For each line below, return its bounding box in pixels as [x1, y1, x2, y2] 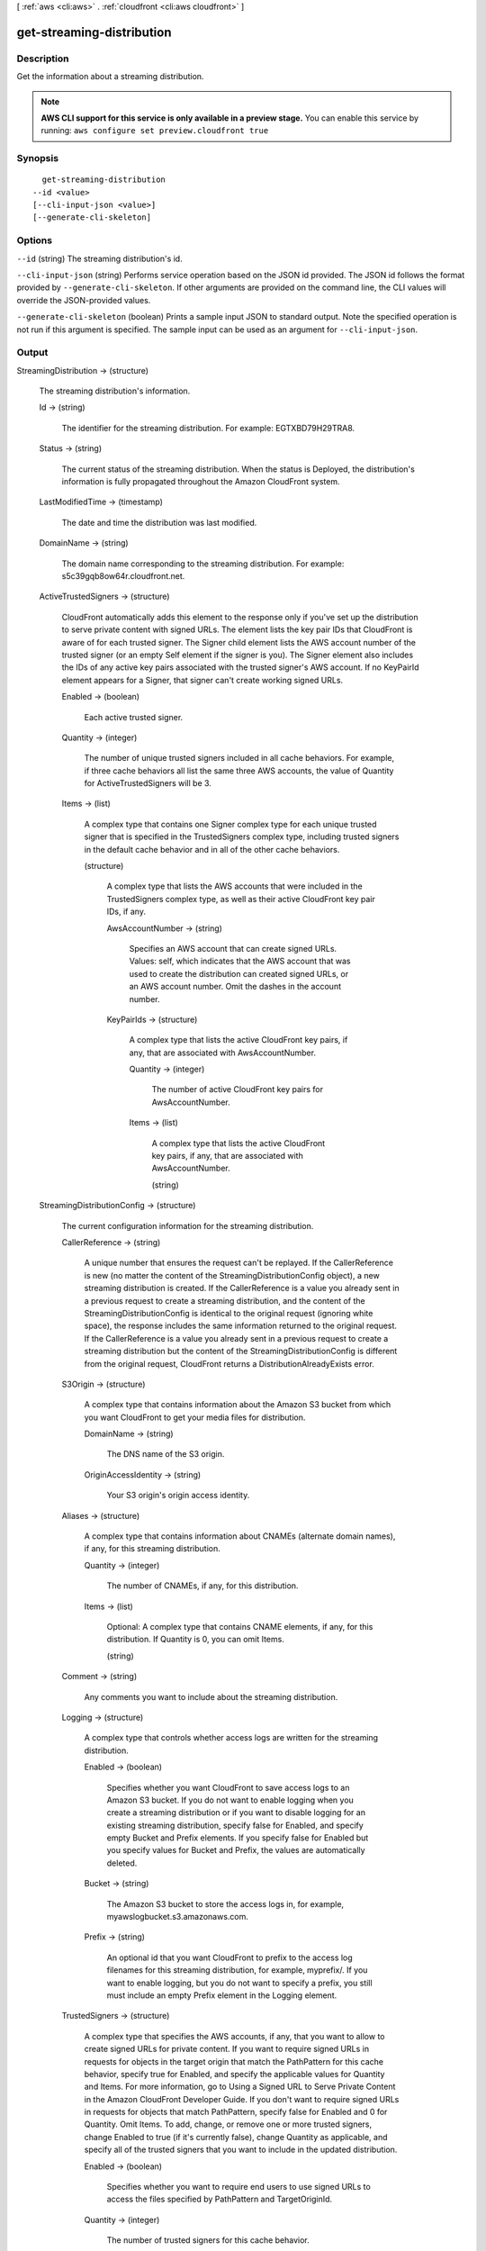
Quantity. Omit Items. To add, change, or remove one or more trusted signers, [84, 2119, 373, 2129]
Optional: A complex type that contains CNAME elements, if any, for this [106, 1621, 373, 1632]
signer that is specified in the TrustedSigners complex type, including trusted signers [84, 831, 400, 842]
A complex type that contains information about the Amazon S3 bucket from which [84, 1399, 391, 1410]
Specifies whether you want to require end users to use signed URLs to [106, 2182, 371, 2192]
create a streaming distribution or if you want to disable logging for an [106, 1807, 366, 1818]
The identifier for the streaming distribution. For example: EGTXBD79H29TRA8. [61, 422, 355, 433]
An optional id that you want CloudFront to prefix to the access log [106, 1952, 353, 1963]
